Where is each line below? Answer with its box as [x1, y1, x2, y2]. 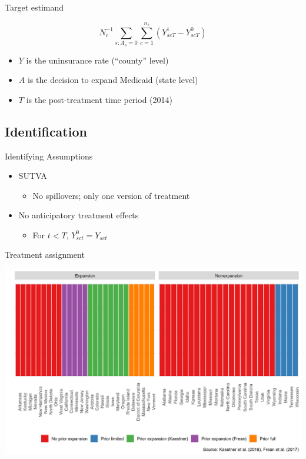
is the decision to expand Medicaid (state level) [27, 74, 198, 86]
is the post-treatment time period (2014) [26, 93, 172, 105]
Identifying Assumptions [5, 149, 93, 162]
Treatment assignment [5, 248, 85, 261]
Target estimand [5, 1, 64, 13]
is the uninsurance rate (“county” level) [26, 54, 169, 66]
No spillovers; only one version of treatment [32, 189, 190, 201]
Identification [5, 122, 87, 140]
